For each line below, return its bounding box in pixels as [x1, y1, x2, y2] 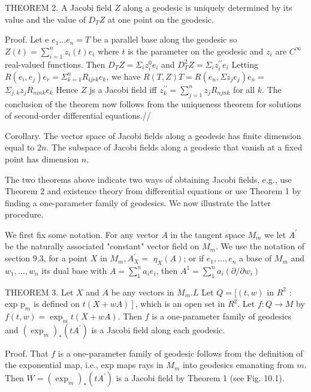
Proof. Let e [5, 33, 49, 46]
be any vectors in [111, 285, 174, 298]
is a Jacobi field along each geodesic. [91, 323, 225, 336]
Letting [231, 58, 258, 70]
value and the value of [5, 13, 86, 25]
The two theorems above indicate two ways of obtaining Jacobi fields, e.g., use [5, 173, 292, 185]
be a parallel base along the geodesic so [92, 33, 237, 46]
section [5, 252, 31, 264]
